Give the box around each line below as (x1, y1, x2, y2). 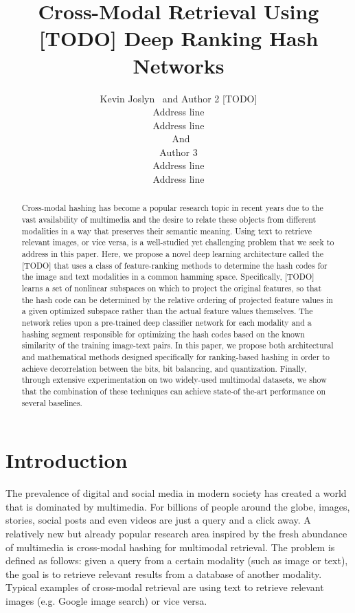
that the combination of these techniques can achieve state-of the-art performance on (21, 385, 325, 397)
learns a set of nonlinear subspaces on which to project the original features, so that (21, 282, 322, 294)
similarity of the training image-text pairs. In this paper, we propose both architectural (21, 339, 334, 351)
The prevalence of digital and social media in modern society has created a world (5, 486, 347, 500)
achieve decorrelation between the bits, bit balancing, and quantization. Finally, (21, 362, 307, 374)
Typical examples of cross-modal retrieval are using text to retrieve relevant (5, 580, 324, 594)
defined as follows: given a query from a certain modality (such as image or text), (5, 553, 348, 568)
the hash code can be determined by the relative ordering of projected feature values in (21, 293, 333, 305)
